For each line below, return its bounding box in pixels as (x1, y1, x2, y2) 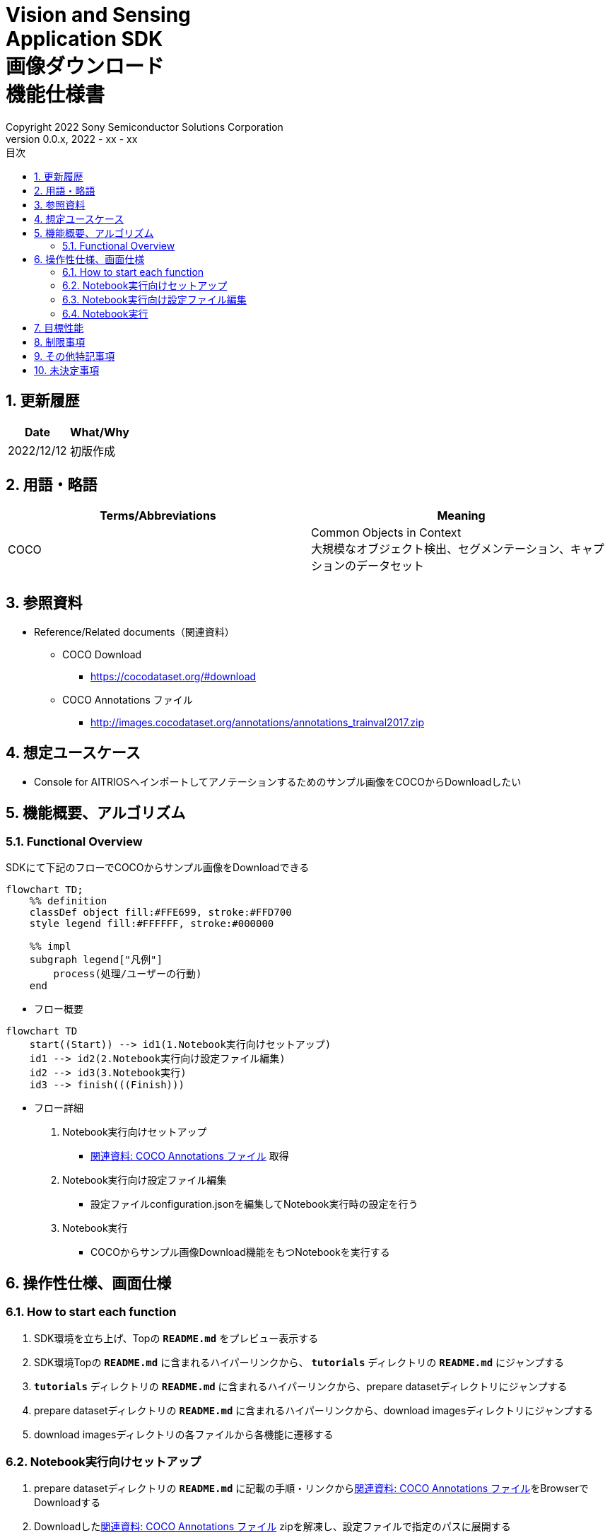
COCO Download (62, 648, 142, 661)
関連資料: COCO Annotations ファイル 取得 (90, 1150, 289, 1163)
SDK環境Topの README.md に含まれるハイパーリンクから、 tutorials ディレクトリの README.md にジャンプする (34, 1356, 564, 1368)
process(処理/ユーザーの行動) (53, 968, 202, 980)
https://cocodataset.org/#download (90, 670, 257, 683)
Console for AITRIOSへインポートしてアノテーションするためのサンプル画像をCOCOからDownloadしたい (34, 776, 522, 788)
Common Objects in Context (311, 525, 462, 540)
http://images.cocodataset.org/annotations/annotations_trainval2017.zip (90, 716, 425, 729)
